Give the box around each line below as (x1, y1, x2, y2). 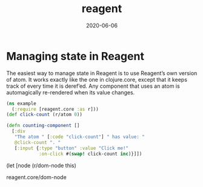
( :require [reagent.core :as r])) (12, 106, 99, 112)
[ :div (12, 128, 26, 134)
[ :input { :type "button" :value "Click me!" (14, 145, 129, 151)
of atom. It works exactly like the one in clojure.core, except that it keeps (6, 76, 188, 83)
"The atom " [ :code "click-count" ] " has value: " (14, 134, 145, 140)
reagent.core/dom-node (6, 173, 67, 180)
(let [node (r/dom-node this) (6, 162, 77, 169)
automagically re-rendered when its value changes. (6, 88, 135, 96)
